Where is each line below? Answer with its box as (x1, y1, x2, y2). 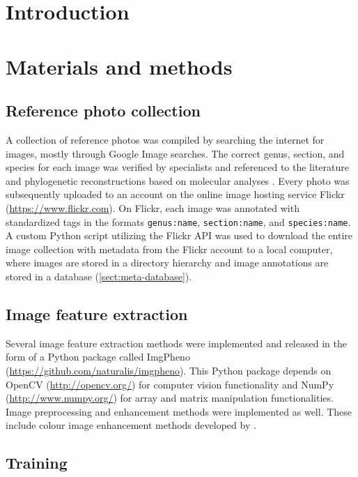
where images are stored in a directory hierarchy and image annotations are (6, 255, 329, 270)
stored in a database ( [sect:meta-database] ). (6, 268, 192, 283)
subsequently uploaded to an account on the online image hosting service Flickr (6, 187, 345, 202)
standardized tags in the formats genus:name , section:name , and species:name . (6, 214, 351, 229)
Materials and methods (6, 52, 233, 80)
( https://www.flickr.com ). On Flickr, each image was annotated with (6, 200, 299, 215)
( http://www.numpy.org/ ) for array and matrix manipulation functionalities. (6, 391, 334, 405)
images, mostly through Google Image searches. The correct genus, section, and (6, 146, 345, 160)
